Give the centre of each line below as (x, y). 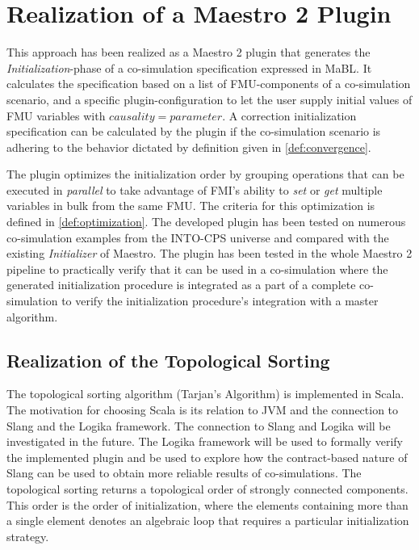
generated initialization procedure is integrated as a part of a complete (181, 285)
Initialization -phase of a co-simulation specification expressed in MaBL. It (189, 67)
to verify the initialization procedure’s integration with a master (220, 301)
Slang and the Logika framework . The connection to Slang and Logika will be (199, 425)
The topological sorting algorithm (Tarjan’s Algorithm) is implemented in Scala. (205, 394)
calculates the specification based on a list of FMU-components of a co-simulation (209, 84)
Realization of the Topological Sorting (168, 360)
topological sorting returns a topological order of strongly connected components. (207, 488)
